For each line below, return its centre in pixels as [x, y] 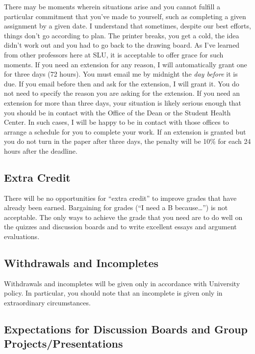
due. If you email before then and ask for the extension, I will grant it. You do [122, 83]
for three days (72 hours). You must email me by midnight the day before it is [121, 74]
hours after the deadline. [41, 150]
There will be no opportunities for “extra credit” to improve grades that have [120, 198]
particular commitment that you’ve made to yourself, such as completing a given [125, 16]
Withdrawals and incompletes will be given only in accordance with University [122, 283]
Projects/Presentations [64, 343]
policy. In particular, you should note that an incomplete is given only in [113, 293]
